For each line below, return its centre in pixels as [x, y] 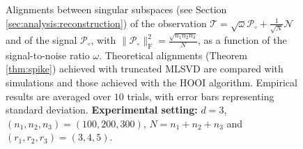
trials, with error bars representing [201, 96]
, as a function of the [242, 40]
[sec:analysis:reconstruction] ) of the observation [106, 23]
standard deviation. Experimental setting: [102, 110]
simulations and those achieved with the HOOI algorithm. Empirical [151, 82]
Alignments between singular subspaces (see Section [116, 9]
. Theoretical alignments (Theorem [173, 55]
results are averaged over [59, 96]
